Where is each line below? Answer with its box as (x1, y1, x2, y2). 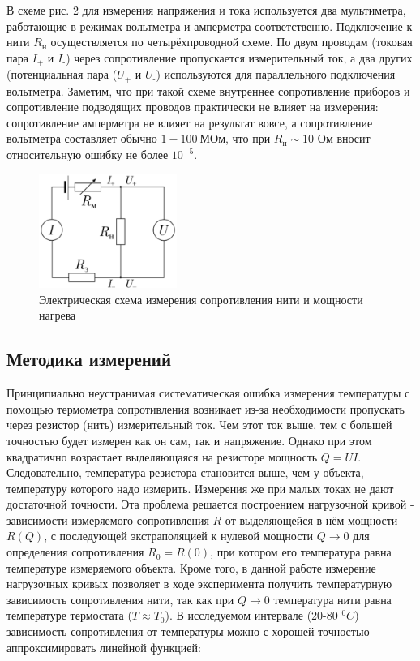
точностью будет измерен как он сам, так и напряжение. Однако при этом (6, 431, 372, 449)
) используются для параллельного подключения (156, 66, 396, 83)
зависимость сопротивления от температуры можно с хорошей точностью (6, 623, 370, 640)
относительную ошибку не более (6, 146, 169, 163)
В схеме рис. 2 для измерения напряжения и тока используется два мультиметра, (6, 2, 406, 18)
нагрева (39, 307, 76, 324)
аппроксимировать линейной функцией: (6, 638, 201, 655)
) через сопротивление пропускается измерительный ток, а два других (66, 49, 413, 66)
